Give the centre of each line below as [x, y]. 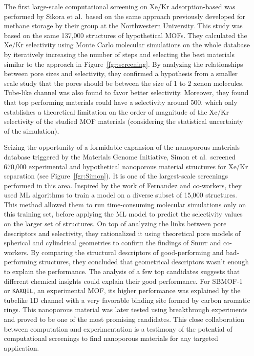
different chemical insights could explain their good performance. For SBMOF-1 [123, 281]
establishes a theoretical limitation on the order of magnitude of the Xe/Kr [116, 111]
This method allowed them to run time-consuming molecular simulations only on [125, 204]
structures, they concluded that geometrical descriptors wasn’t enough [144, 262]
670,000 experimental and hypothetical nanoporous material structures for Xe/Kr [126, 166]
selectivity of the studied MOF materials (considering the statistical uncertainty [124, 121]
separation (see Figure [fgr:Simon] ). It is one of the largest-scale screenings [116, 176]
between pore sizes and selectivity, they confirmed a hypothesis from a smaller [121, 73]
